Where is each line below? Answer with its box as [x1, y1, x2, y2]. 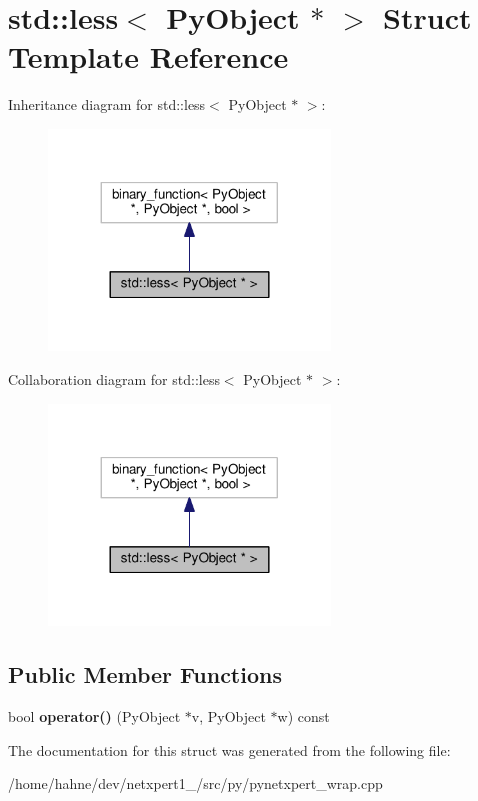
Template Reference [8, 36, 289, 77]
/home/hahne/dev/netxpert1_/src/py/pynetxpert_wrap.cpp [8, 773, 383, 794]
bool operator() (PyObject [8, 705, 181, 726]
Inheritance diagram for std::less [8, 94, 206, 115]
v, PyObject [191, 705, 266, 726]
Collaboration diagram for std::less [8, 369, 220, 390]
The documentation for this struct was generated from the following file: [8, 739, 451, 760]
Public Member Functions [8, 659, 282, 690]
